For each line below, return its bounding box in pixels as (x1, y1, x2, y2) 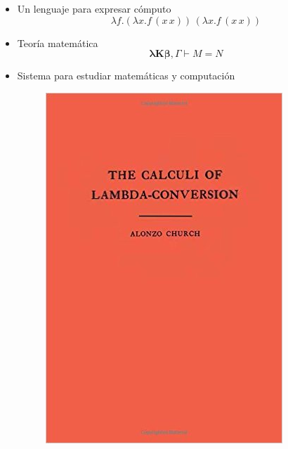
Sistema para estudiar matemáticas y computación (17, 68, 235, 83)
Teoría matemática (17, 35, 98, 50)
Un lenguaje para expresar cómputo (17, 1, 171, 15)
